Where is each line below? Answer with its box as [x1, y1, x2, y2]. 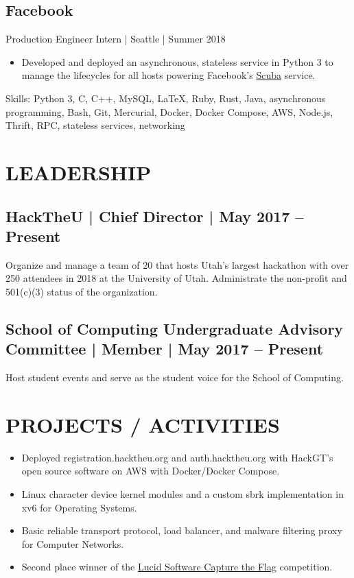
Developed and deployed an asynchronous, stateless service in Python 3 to [21, 54, 333, 69]
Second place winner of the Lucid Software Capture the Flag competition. [21, 559, 333, 574]
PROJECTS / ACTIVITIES [5, 410, 280, 438]
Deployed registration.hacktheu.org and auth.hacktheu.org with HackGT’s [21, 450, 333, 464]
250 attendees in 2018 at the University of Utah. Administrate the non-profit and [5, 271, 347, 285]
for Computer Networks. [21, 536, 124, 551]
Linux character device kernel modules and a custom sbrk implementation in [21, 487, 344, 501]
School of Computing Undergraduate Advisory [5, 317, 344, 339]
